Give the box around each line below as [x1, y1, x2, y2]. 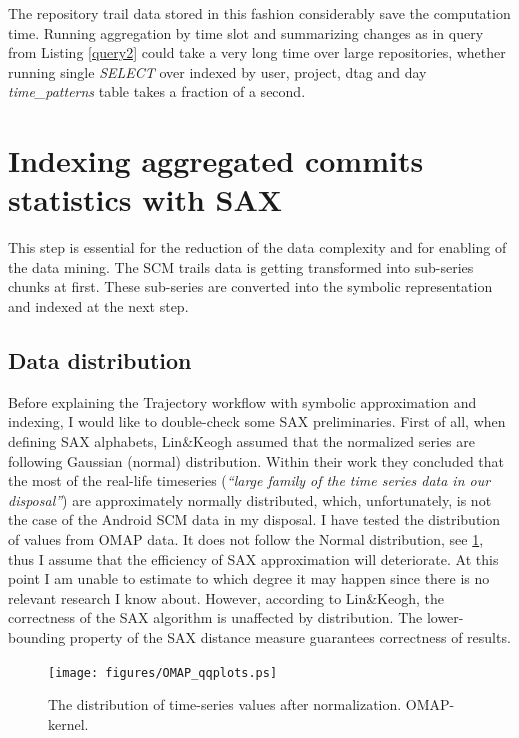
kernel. [48, 713, 89, 734]
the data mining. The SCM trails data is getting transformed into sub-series [8, 256, 474, 277]
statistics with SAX [8, 179, 283, 220]
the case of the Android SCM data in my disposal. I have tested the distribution [8, 509, 501, 530]
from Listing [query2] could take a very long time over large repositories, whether [8, 42, 506, 63]
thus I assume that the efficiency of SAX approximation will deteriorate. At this [8, 548, 499, 569]
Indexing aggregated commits [8, 140, 424, 181]
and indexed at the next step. [8, 296, 189, 317]
